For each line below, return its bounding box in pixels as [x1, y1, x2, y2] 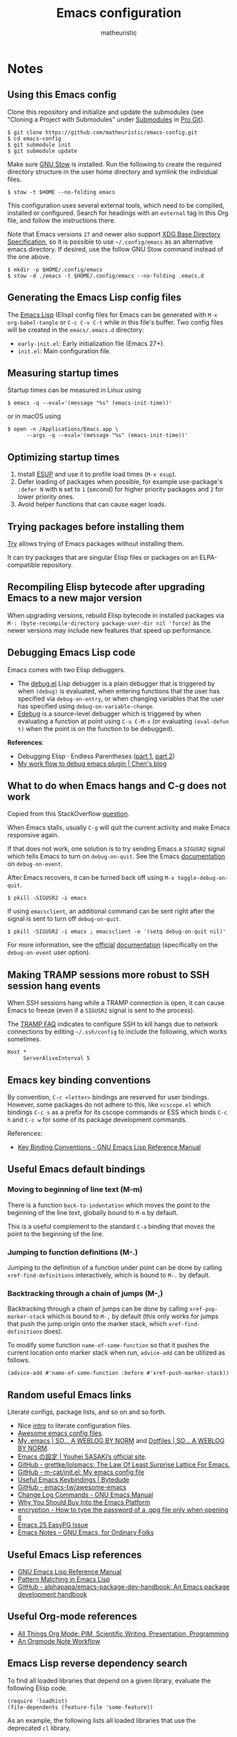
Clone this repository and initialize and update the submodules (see [7, 108, 204, 116]
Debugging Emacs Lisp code [7, 647, 136, 659]
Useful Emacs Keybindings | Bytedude [17, 1476, 129, 1484]
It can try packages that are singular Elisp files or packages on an [7, 553, 198, 561]
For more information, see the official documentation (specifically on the [7, 941, 218, 949]
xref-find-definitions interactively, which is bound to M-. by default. [7, 1271, 211, 1279]
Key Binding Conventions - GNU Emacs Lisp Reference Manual [17, 1143, 202, 1152]
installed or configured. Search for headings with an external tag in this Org [7, 208, 229, 217]
